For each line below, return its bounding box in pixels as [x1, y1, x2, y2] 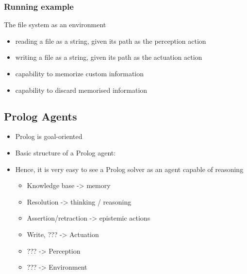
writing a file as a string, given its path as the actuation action [15, 52, 202, 62]
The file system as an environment [4, 19, 106, 30]
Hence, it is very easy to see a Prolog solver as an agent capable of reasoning [15, 164, 244, 174]
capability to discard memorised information [15, 85, 148, 95]
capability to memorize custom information [15, 68, 144, 78]
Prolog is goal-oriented [15, 131, 82, 141]
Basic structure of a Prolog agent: [15, 147, 116, 157]
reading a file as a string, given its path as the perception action [15, 35, 206, 46]
